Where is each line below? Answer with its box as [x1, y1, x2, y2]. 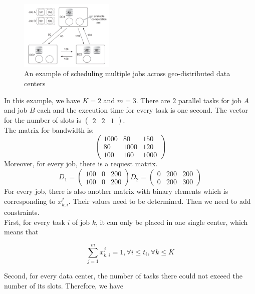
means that [4, 226, 39, 237]
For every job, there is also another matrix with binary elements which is [4, 186, 228, 196]
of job [72, 216, 90, 227]
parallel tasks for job [178, 95, 241, 105]
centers [24, 78, 46, 88]
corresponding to [4, 195, 56, 206]
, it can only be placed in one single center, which [95, 216, 248, 227]
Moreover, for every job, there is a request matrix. [4, 158, 158, 169]
